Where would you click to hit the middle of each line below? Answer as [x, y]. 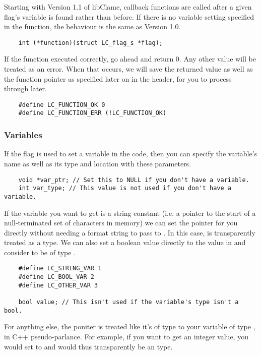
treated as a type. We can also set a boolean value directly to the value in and [125, 242]
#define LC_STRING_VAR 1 [60, 269]
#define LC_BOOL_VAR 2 [56, 277]
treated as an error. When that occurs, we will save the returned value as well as [128, 69]
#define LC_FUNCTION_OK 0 [62, 105]
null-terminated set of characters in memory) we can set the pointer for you [121, 223]
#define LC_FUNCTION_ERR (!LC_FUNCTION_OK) [92, 113]
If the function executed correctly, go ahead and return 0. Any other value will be [130, 59]
